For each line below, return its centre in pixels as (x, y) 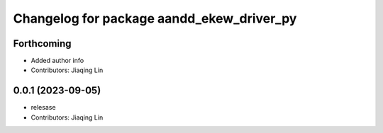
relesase (43, 108)
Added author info (57, 61)
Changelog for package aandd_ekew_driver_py (155, 18)
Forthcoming (42, 44)
